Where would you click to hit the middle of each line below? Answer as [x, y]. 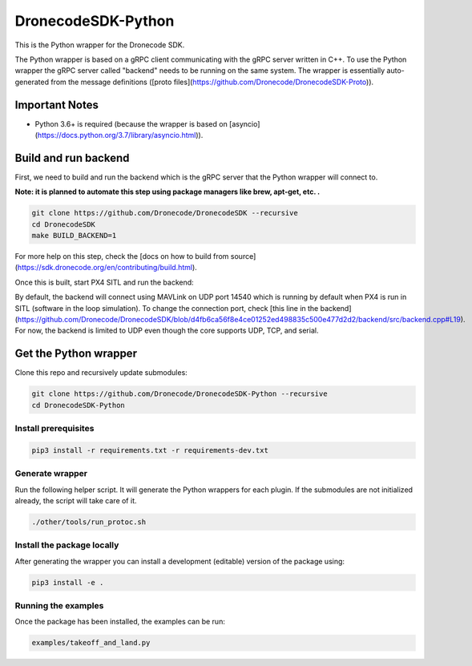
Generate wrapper [51, 474]
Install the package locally [67, 545]
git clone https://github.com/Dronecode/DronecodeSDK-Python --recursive [180, 394]
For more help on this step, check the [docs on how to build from [122, 256]
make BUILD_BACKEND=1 [74, 236]
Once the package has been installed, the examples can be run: [120, 622]
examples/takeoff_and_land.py [91, 643]
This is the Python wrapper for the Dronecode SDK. [100, 45]
